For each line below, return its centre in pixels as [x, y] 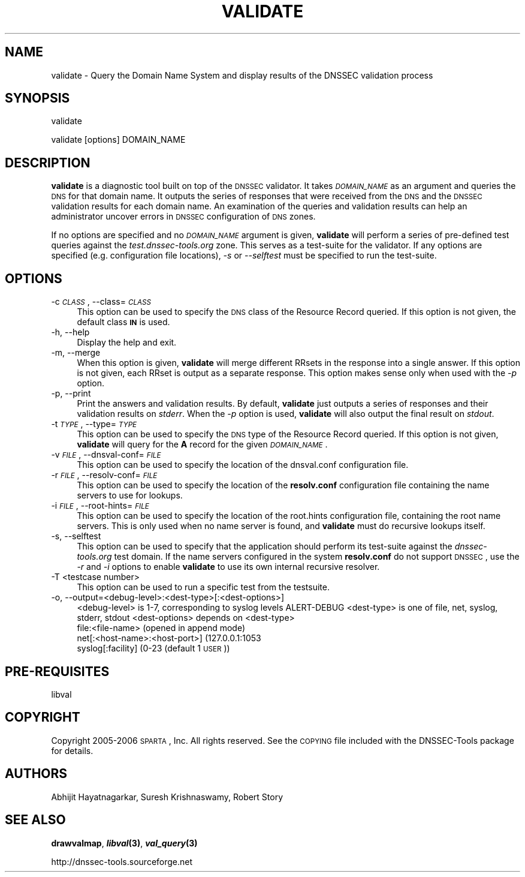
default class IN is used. [123, 322]
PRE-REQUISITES [57, 671]
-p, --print [71, 394]
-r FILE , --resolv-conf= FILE [104, 475]
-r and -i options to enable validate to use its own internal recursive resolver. [228, 567]
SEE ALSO [35, 820]
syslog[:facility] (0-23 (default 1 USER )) [153, 648]
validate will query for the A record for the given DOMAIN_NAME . [202, 444]
